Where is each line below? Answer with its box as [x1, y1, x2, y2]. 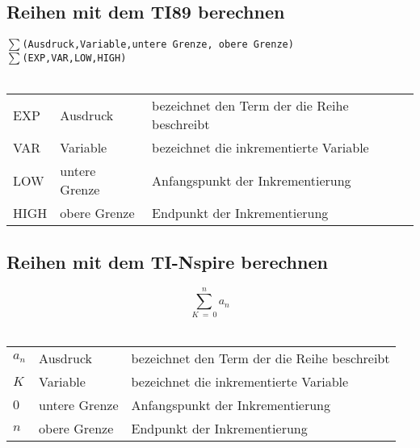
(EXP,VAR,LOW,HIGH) [22, 52, 127, 64]
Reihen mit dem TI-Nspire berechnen [6, 249, 328, 274]
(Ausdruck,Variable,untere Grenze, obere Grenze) [22, 39, 294, 51]
